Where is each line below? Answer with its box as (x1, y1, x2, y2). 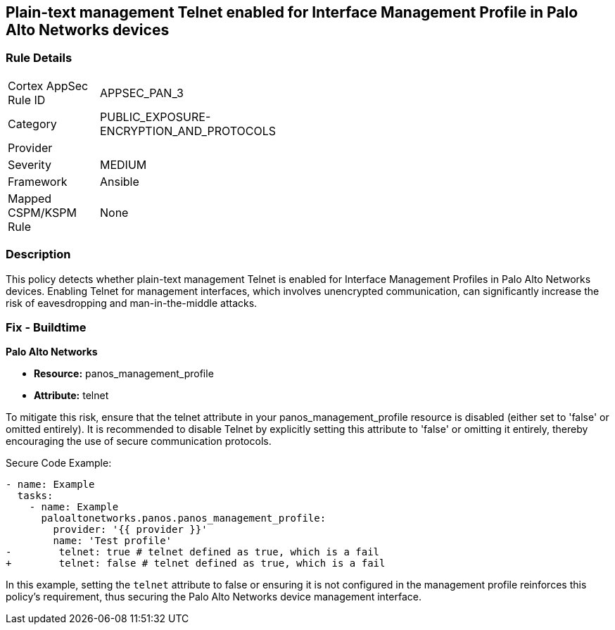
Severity (8, 157, 51, 172)
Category (8, 116, 57, 131)
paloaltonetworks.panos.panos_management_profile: (41, 512, 326, 524)
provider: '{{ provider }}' (53, 524, 208, 536)
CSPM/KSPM (8, 205, 77, 220)
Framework (8, 174, 68, 189)
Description (6, 247, 71, 262)
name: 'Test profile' (53, 535, 172, 547)
